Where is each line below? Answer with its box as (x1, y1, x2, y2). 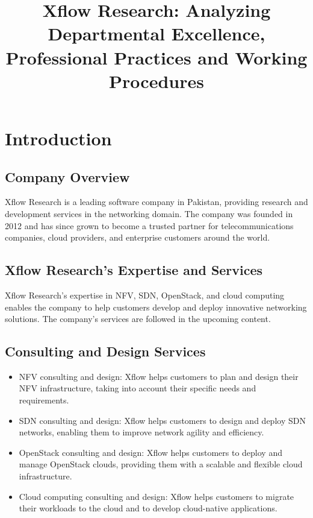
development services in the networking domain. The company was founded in (5, 207, 293, 220)
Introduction (5, 125, 112, 150)
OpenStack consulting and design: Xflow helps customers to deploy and (19, 446, 282, 458)
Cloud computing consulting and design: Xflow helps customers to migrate (19, 490, 294, 502)
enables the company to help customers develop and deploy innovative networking (5, 300, 307, 313)
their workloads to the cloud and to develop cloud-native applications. (19, 502, 277, 514)
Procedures (109, 68, 204, 93)
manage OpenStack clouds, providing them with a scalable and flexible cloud (19, 458, 303, 470)
